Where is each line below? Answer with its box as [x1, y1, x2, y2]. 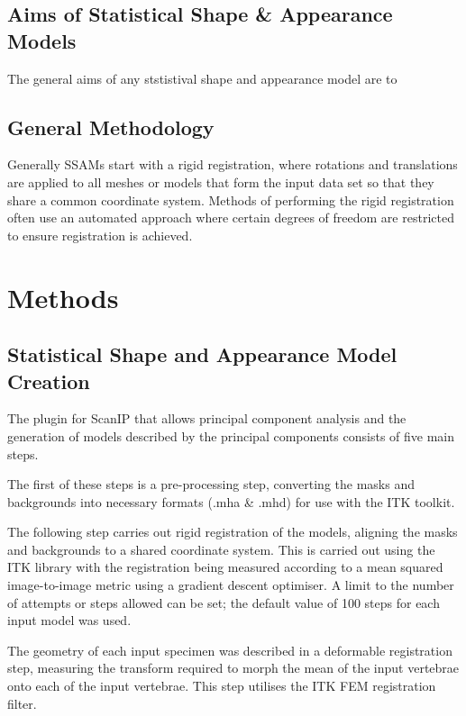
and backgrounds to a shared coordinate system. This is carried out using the [7, 539, 435, 558]
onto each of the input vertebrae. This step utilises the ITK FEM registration [7, 676, 436, 695]
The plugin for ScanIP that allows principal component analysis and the [7, 409, 407, 428]
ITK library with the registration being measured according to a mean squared [7, 557, 443, 576]
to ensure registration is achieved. [7, 225, 193, 244]
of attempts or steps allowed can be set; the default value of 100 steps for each [7, 593, 440, 612]
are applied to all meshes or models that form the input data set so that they [7, 172, 434, 191]
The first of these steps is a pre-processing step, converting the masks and [7, 475, 415, 494]
